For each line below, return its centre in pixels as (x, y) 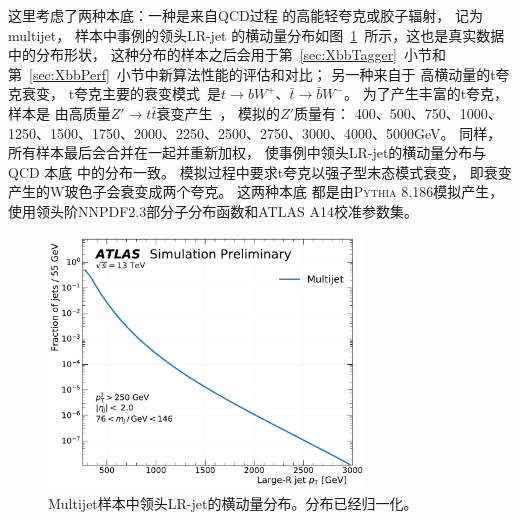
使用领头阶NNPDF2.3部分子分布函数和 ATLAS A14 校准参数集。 (213, 210)
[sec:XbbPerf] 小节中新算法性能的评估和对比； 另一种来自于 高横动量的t (262, 73)
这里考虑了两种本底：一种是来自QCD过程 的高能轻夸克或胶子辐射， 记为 (246, 15)
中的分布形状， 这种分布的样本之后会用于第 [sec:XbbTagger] (203, 54)
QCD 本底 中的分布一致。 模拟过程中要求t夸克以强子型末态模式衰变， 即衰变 (260, 171)
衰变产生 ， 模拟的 (218, 112)
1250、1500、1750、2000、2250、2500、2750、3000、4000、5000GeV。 (231, 132)
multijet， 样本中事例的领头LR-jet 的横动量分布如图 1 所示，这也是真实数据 (256, 34)
